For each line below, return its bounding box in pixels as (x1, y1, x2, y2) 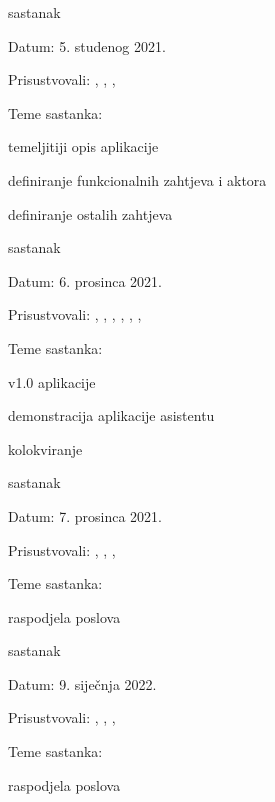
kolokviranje (8, 438, 83, 459)
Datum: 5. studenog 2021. (8, 35, 166, 56)
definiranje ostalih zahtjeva (8, 203, 173, 224)
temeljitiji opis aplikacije (8, 136, 159, 157)
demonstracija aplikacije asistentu (8, 405, 215, 426)
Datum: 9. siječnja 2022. (8, 673, 157, 694)
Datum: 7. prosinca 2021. (8, 505, 162, 526)
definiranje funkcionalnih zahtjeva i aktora (8, 169, 267, 190)
